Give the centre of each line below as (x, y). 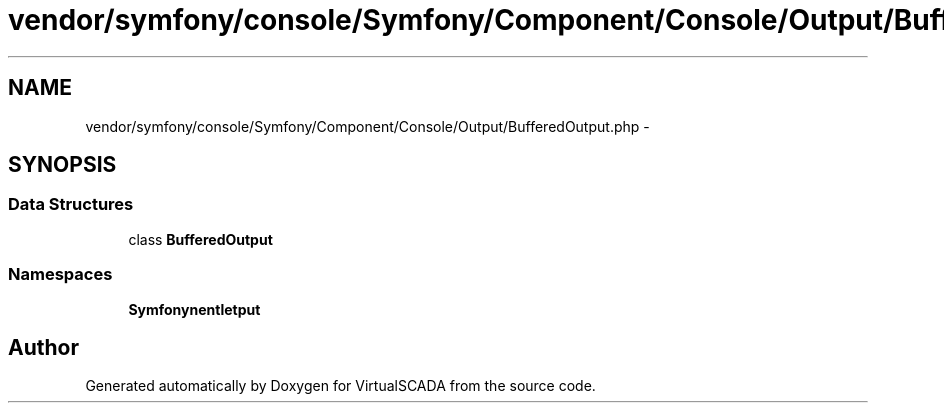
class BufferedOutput (200, 239)
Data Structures (71, 204)
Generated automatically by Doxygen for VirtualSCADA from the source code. (340, 386)
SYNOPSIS (62, 165)
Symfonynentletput (194, 309)
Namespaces (60, 274)
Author (43, 347)
